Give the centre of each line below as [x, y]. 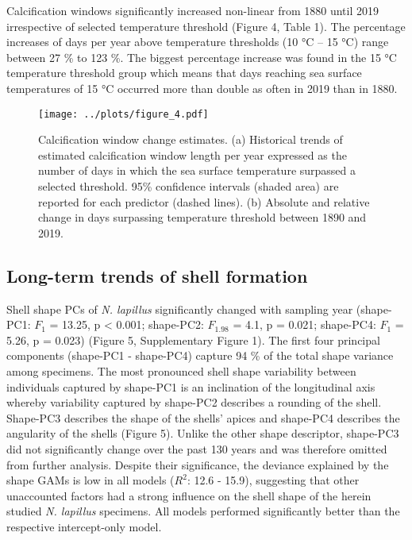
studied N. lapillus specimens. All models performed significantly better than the [203, 511]
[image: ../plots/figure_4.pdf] [123, 114]
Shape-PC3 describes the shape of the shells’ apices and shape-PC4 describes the [203, 417]
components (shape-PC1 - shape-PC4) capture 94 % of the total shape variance [200, 355]
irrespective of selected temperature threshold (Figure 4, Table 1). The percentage [206, 26]
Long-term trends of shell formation [157, 275]
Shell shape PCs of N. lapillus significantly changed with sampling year [180, 309]
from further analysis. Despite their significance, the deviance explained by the [198, 464]
